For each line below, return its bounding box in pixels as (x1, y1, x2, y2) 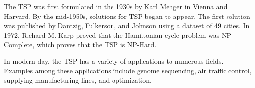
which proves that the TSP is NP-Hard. (36, 39, 157, 50)
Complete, (4, 39, 35, 50)
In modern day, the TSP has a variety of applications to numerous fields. (4, 55, 224, 66)
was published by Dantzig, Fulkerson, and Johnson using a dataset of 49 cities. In (4, 20, 250, 31)
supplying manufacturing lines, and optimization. (4, 75, 152, 85)
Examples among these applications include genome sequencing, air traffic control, (4, 65, 252, 75)
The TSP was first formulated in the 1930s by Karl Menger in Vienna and (4, 1, 227, 11)
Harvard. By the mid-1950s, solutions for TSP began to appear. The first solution (4, 11, 250, 21)
